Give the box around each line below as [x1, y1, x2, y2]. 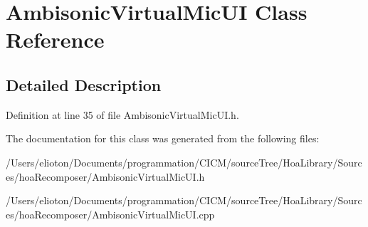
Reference [6, 25, 105, 54]
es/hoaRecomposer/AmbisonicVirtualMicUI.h [6, 169, 205, 184]
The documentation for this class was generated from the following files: [6, 131, 320, 146]
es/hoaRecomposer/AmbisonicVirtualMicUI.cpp [6, 206, 215, 221]
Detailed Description [6, 73, 162, 95]
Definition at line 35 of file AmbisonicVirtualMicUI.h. [6, 107, 239, 122]
